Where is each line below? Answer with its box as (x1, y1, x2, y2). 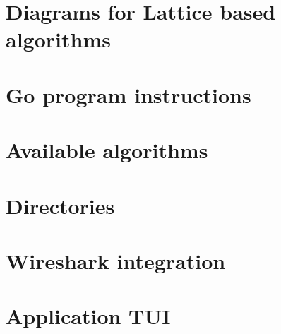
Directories (6, 191, 115, 220)
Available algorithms (6, 136, 208, 165)
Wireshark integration (6, 246, 226, 275)
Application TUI (6, 302, 171, 330)
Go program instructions (6, 80, 251, 109)
